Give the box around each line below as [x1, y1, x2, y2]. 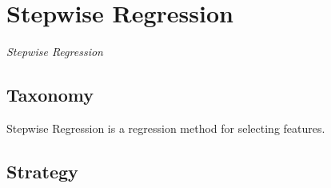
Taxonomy [6, 82, 94, 107]
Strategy [6, 158, 78, 183]
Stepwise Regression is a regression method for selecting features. [6, 119, 325, 136]
